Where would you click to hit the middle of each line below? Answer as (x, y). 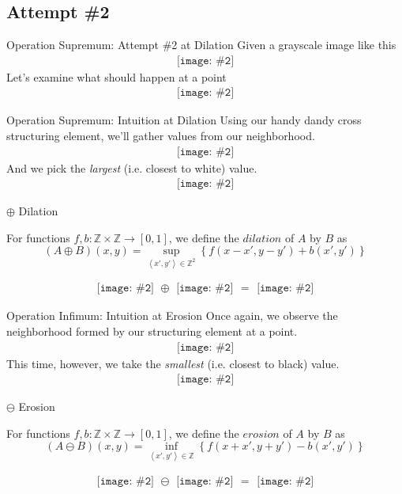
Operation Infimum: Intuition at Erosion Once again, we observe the (172, 315)
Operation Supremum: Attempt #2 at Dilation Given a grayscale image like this (201, 45)
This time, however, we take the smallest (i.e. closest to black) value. (173, 363)
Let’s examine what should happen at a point (116, 76)
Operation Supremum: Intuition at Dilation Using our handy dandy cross (184, 120)
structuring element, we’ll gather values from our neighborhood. (161, 136)
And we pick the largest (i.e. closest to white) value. (132, 167)
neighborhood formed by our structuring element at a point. (152, 331)
